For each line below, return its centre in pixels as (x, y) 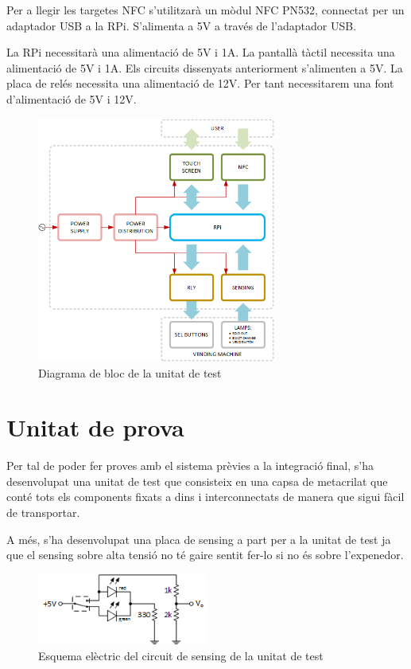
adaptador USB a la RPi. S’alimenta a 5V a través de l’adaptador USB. (182, 25)
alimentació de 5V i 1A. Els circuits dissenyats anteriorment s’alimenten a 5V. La (205, 67)
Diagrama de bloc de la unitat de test (130, 372)
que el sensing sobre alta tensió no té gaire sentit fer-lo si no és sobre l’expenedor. (205, 555)
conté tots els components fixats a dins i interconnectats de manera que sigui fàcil (205, 497)
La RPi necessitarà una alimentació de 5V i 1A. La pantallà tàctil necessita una (201, 52)
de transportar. (43, 513)
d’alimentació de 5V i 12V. (72, 98)
